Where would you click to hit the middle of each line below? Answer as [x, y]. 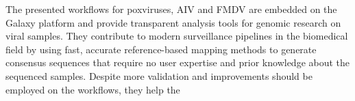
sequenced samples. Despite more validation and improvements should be [159, 75]
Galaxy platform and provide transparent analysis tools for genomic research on [173, 22]
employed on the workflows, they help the [93, 89]
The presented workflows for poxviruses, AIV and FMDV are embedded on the [171, 9]
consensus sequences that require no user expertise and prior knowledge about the [178, 62]
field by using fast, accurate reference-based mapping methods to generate [161, 49]
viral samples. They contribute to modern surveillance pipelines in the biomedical [177, 36]
